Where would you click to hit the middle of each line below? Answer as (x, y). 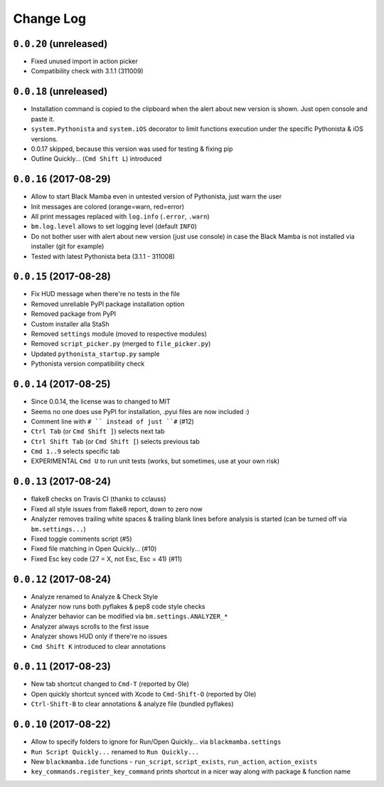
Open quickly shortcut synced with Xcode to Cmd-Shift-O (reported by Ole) (144, 694)
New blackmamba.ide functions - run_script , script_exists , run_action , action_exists (174, 761)
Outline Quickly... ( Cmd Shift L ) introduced (96, 159)
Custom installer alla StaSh (70, 324)
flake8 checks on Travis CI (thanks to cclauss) (98, 499)
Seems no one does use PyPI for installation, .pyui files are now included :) (140, 411)
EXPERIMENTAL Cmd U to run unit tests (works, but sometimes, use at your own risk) (155, 461)
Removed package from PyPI (74, 314)
